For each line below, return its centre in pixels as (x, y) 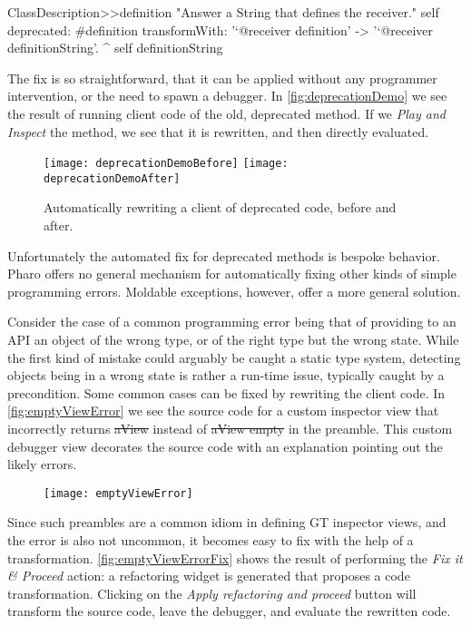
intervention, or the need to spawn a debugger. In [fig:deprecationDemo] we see (227, 96)
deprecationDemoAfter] (112, 178)
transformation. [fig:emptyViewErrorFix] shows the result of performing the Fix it (235, 558)
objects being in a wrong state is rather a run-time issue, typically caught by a (226, 375)
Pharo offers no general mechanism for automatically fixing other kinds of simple (232, 274)
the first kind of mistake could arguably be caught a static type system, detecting (234, 357)
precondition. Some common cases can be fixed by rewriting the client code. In (226, 392)
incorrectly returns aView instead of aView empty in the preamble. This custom (230, 428)
